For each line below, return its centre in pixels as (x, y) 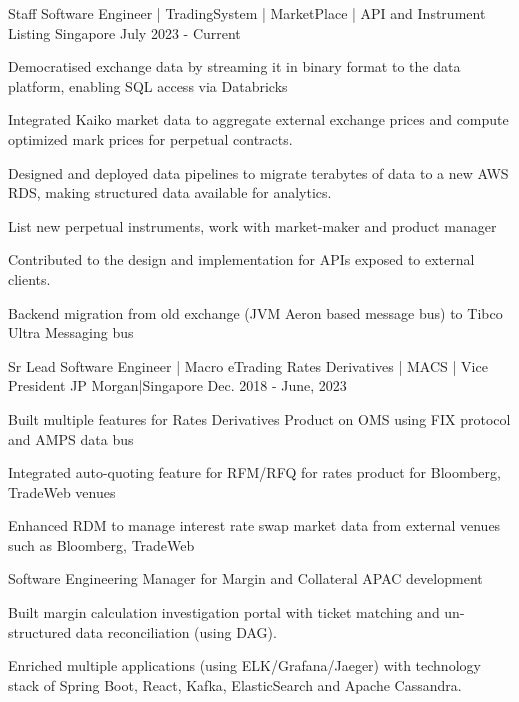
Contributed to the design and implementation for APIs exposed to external (241, 259)
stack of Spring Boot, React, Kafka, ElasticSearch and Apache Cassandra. (235, 684)
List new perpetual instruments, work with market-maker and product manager (252, 225)
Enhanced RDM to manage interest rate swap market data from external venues (254, 525)
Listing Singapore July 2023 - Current (124, 32)
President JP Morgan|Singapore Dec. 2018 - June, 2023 (177, 385)
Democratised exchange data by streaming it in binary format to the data (234, 66)
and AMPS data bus (71, 438)
